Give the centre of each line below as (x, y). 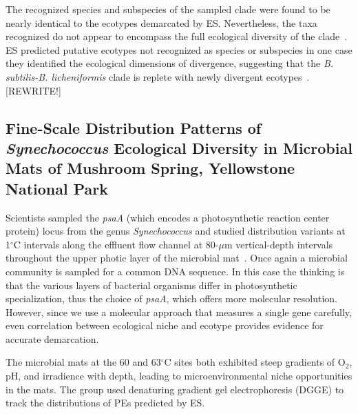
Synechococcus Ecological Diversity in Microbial (179, 147)
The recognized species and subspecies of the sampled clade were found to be (168, 9)
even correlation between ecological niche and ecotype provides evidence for (165, 325)
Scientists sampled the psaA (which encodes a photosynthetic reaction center (168, 217)
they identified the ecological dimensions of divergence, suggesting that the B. (170, 63)
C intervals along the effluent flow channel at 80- (116, 244)
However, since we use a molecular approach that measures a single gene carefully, (179, 312)
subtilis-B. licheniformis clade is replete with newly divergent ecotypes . (158, 76)
